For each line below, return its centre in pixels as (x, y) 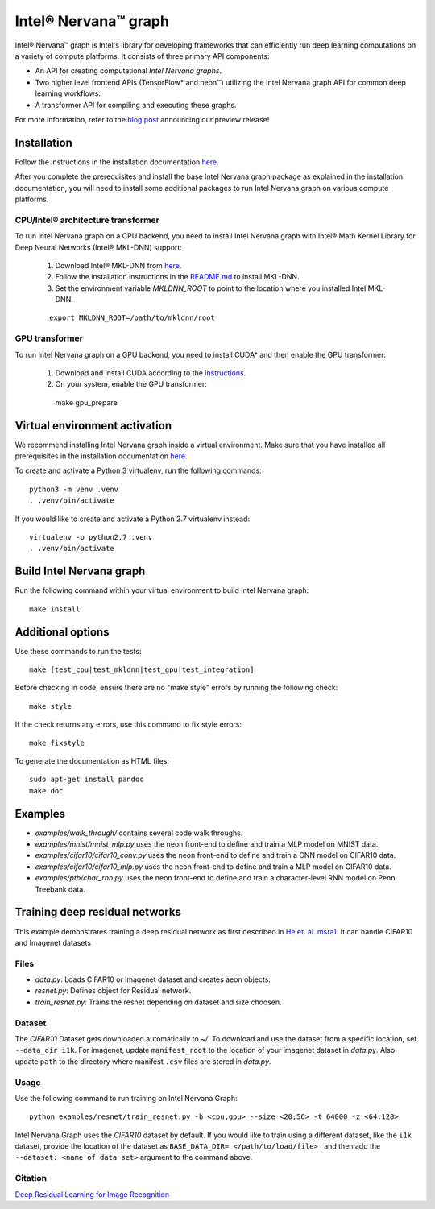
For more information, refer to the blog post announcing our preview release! (142, 119)
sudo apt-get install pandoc (87, 780)
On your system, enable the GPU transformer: (131, 384)
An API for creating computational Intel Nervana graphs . (128, 71)
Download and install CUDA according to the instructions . (151, 373)
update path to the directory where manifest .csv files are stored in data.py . (143, 1061)
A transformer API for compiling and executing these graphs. (136, 105)
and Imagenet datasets (53, 942)
